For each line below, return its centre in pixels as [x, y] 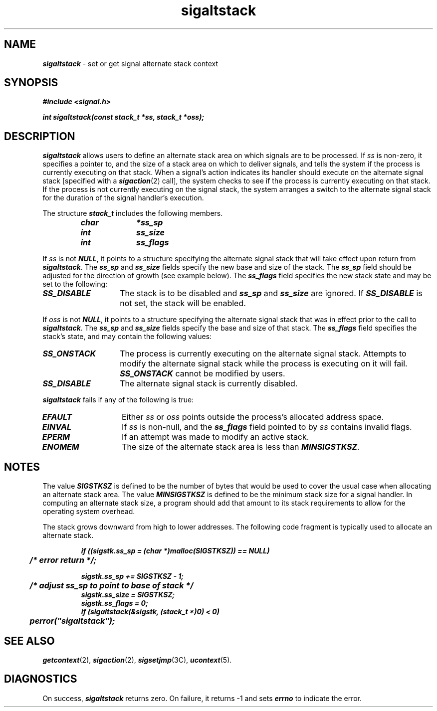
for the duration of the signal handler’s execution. [123, 198]
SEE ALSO [29, 641]
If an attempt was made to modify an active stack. [216, 437]
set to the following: [75, 284]
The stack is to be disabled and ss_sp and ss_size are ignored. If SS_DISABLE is [271, 293]
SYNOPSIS [31, 83]
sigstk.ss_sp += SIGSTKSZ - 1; [132, 576]
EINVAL [57, 427]
